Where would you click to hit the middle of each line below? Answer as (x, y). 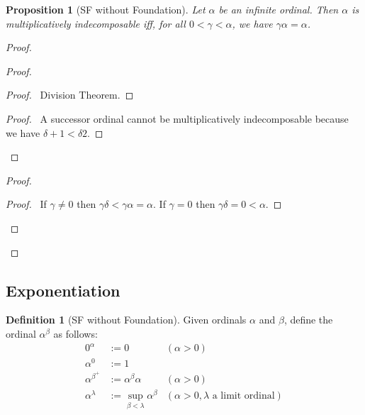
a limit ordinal (243, 395)
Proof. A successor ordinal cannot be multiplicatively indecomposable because (177, 118)
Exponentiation (63, 290)
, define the (308, 320)
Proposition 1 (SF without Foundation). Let (106, 9)
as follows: (75, 333)
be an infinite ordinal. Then (279, 9)
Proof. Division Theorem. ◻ (70, 95)
